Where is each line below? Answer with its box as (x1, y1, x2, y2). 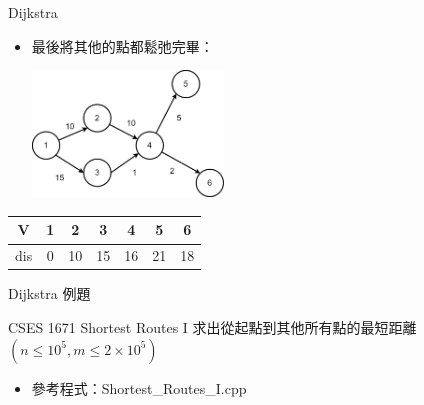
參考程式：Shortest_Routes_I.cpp (31, 377, 247, 398)
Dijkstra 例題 (8, 283, 91, 304)
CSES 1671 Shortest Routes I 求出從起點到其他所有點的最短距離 (8, 317, 417, 337)
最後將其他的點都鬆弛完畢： (31, 35, 214, 56)
